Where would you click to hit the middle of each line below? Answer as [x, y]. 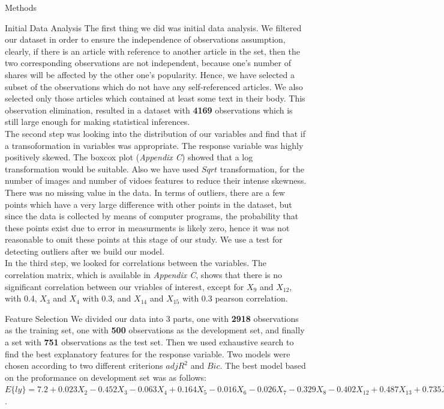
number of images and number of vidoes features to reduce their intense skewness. [156, 180]
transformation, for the [262, 168]
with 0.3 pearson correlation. [235, 298]
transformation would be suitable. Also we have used [102, 168]
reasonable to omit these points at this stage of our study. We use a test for [144, 239]
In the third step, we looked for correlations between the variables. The [136, 263]
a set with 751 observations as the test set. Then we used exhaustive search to [149, 342]
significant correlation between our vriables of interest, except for [124, 286]
